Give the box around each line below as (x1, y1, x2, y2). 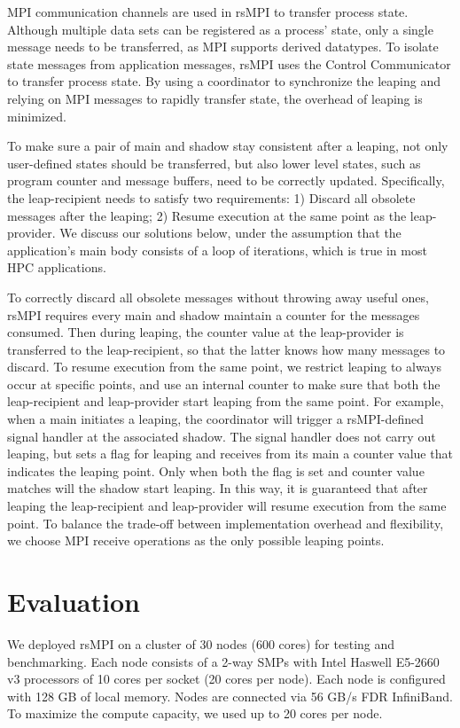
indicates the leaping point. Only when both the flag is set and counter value (7, 461, 425, 480)
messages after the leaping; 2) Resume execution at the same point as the (7, 206, 407, 224)
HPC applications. (7, 258, 106, 277)
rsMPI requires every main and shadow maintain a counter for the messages (7, 305, 420, 324)
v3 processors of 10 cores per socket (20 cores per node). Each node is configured (7, 669, 446, 688)
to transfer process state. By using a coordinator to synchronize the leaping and (7, 72, 441, 90)
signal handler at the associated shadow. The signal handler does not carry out (7, 427, 436, 445)
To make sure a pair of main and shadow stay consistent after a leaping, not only (7, 137, 448, 155)
